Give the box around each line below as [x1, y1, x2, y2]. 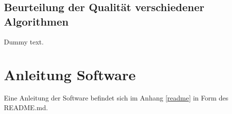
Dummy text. [4, 36, 44, 46]
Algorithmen [4, 14, 69, 28]
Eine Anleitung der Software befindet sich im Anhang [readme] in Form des [4, 93, 229, 103]
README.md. [4, 102, 48, 112]
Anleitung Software [4, 65, 136, 85]
